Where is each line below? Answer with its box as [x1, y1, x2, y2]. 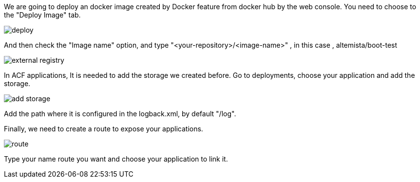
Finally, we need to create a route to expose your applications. [4, 125, 203, 133]
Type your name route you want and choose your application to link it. [4, 155, 228, 163]
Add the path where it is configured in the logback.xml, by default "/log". [4, 109, 236, 118]
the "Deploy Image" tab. [4, 11, 81, 19]
